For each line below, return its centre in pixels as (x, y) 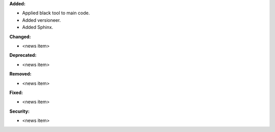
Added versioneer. (42, 20)
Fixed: (16, 92)
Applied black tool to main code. (56, 13)
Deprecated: (23, 55)
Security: (20, 111)
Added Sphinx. (38, 27)
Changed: (20, 37)
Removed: (20, 74)
